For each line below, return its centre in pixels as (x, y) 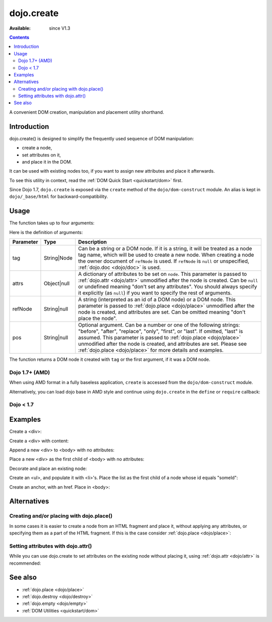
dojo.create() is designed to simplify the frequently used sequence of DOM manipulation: (101, 138)
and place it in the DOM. (47, 162)
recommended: (25, 563)
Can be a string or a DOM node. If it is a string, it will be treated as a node (165, 249)
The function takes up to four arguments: (52, 223)
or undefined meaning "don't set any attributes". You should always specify (168, 287)
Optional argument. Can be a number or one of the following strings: (159, 325)
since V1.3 (60, 28)
